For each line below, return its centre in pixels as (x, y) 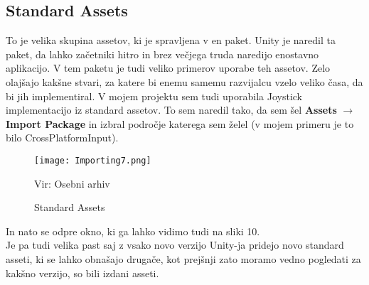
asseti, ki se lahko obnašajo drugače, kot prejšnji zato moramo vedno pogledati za (183, 258)
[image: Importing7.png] (93, 160)
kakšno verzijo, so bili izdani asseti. (82, 273)
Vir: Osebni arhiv (72, 183)
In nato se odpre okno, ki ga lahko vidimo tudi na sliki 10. (133, 231)
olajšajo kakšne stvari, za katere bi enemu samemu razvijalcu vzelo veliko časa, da (184, 81)
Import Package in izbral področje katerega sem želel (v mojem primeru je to (180, 123)
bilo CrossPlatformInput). (62, 138)
